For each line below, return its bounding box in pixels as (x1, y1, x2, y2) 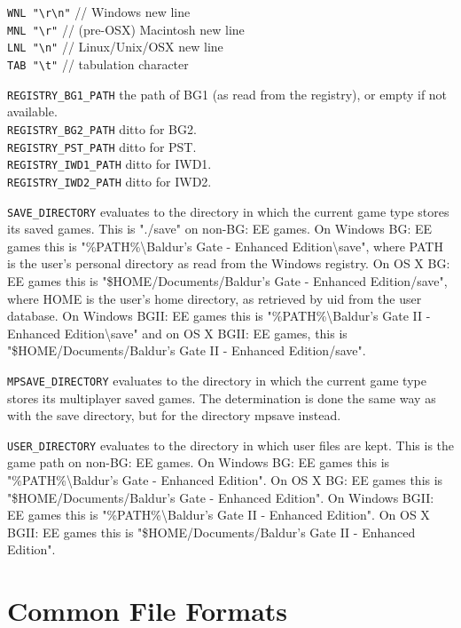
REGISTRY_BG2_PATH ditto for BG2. (7, 119, 197, 138)
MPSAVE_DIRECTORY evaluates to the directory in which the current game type (7, 370, 426, 389)
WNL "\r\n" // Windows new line (7, 3, 191, 20)
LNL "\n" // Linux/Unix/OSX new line (7, 37, 223, 56)
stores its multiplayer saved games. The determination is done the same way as (7, 388, 436, 407)
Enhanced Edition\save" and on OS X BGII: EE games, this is (7, 323, 348, 342)
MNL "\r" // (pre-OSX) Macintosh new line (7, 20, 245, 38)
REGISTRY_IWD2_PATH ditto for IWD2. (7, 171, 212, 190)
